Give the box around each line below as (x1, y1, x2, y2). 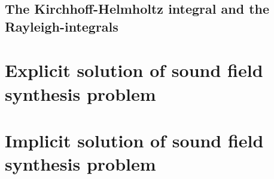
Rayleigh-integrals (5, 17, 118, 35)
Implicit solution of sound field (5, 128, 264, 152)
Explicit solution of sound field (5, 58, 263, 82)
